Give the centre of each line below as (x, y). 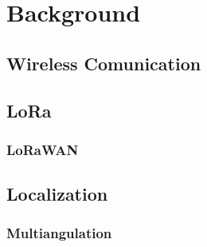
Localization (57, 194)
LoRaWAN (43, 149)
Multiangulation (59, 233)
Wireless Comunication (104, 63)
